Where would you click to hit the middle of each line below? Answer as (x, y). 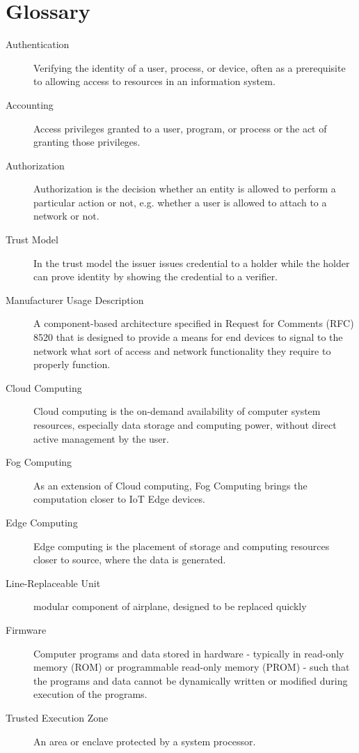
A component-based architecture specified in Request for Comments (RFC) (194, 323)
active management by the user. (101, 438)
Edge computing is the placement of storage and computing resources (182, 546)
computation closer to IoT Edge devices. (119, 499)
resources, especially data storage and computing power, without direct (185, 425)
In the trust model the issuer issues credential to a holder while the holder (192, 263)
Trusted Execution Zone (57, 717)
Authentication (38, 44)
